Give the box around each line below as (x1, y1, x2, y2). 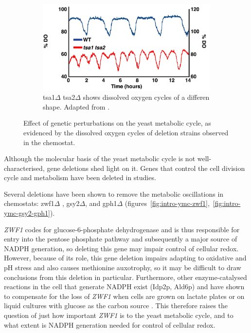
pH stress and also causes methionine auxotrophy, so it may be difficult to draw (4, 262, 241, 273)
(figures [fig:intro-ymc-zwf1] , (125, 198, 210, 208)
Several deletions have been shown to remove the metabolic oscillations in (4, 188, 224, 199)
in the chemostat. (23, 137, 75, 147)
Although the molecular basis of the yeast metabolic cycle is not (4, 153, 196, 164)
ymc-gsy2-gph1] (4, 208, 50, 218)
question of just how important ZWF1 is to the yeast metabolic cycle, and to (4, 310, 233, 320)
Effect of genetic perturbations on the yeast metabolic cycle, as (23, 118, 211, 128)
